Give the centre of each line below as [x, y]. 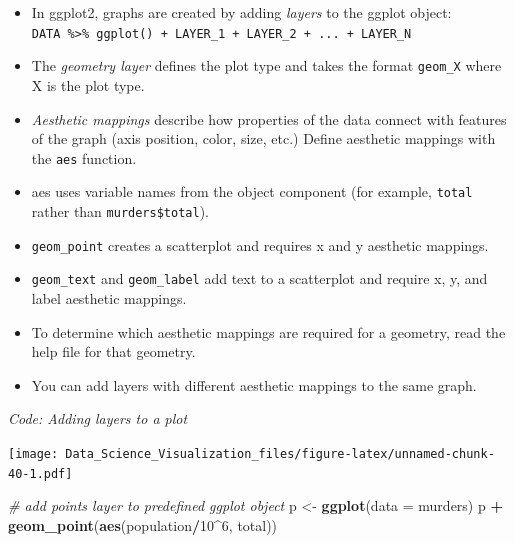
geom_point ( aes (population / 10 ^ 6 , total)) [143, 524]
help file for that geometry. [113, 351]
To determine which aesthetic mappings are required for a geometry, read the [268, 331]
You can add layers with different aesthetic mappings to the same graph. [254, 384]
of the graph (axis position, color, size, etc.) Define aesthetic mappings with [263, 138]
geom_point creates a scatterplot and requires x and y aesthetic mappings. [260, 244]
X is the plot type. [88, 84]
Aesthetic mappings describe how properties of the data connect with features [269, 118]
